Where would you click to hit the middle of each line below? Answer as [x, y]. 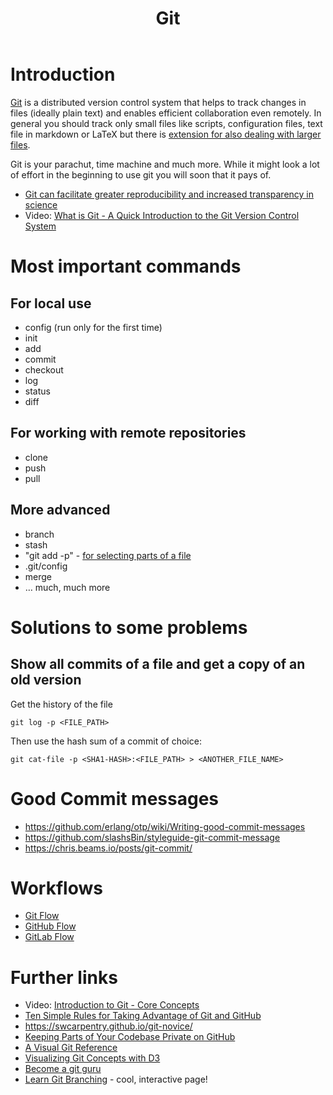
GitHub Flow [50, 926]
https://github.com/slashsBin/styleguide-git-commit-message [152, 837]
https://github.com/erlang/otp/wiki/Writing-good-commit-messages [165, 826]
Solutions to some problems [129, 627]
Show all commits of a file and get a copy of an [158, 664]
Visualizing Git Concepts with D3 [92, 1058]
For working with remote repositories [128, 433]
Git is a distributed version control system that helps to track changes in [158, 102]
